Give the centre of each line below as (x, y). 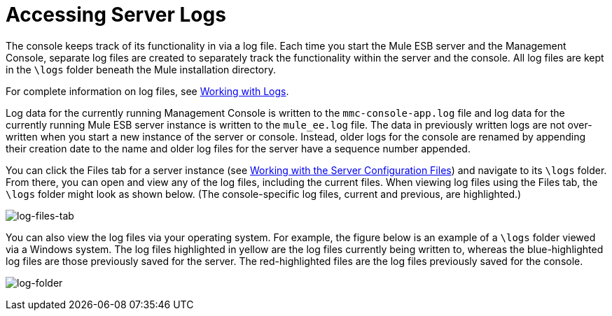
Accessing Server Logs (116, 15)
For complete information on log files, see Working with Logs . (147, 91)
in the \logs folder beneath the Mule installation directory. (141, 69)
